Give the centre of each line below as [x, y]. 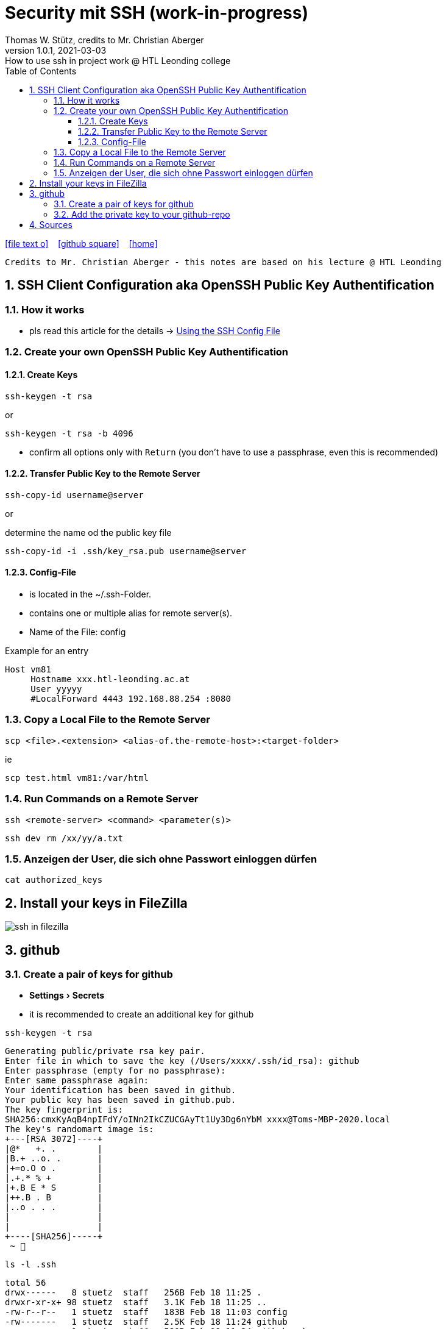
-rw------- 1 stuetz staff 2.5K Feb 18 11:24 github [146, 1322]
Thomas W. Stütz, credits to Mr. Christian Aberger [104, 40]
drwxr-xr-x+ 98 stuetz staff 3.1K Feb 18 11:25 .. [136, 1302]
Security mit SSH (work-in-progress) [157, 13]
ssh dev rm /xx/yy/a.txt [64, 838]
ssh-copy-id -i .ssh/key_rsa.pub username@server [126, 551]
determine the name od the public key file [88, 532]
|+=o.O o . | [54, 1168]
